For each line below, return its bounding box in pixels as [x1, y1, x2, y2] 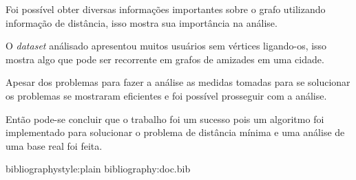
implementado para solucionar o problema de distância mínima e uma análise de [6, 125, 345, 139]
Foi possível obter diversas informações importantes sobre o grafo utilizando [6, 2, 326, 16]
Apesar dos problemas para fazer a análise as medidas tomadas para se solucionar [6, 75, 350, 89]
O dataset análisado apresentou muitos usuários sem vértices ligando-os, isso [6, 38, 327, 53]
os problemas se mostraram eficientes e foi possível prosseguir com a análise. [6, 88, 327, 102]
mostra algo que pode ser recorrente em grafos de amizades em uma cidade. [6, 52, 324, 66]
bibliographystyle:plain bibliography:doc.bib [6, 161, 191, 176]
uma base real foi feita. [6, 138, 103, 153]
